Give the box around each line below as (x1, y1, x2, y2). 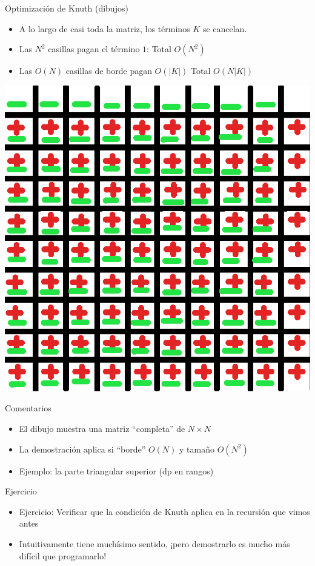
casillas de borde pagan (65, 64, 152, 77)
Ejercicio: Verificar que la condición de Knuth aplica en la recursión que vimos (19, 505, 310, 517)
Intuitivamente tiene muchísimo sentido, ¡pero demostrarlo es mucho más (19, 537, 290, 550)
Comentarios (5, 402, 51, 414)
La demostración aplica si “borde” (19, 442, 146, 455)
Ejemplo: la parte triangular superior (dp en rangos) (19, 464, 214, 477)
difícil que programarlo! (19, 549, 107, 562)
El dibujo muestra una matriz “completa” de (19, 422, 185, 434)
